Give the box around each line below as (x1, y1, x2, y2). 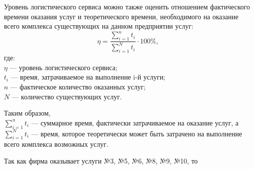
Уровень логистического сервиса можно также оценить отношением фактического (4, 1, 250, 11)
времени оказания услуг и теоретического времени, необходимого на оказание (4, 11, 239, 21)
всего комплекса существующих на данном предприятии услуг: (4, 21, 194, 31)
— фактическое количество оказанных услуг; (10, 82, 146, 92)
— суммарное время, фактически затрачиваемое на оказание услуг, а (31, 117, 239, 127)
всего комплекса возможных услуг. (4, 139, 109, 149)
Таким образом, (4, 108, 51, 118)
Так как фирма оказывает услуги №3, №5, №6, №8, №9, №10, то (4, 156, 198, 166)
